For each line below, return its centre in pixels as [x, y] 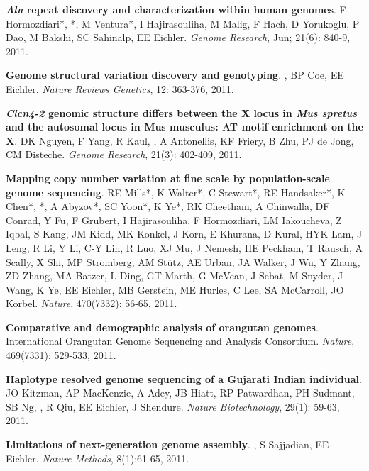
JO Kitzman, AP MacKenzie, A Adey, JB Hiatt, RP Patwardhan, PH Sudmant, [180, 393]
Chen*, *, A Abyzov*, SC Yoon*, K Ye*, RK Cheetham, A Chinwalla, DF [168, 206]
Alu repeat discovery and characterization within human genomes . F [176, 9]
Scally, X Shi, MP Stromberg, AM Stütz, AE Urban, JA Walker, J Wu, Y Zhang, [183, 261]
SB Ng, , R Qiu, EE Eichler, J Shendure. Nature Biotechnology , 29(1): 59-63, [173, 406]
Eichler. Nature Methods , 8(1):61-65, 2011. [98, 458]
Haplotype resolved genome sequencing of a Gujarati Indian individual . [184, 378]
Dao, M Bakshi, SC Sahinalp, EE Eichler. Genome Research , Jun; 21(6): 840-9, [178, 37]
